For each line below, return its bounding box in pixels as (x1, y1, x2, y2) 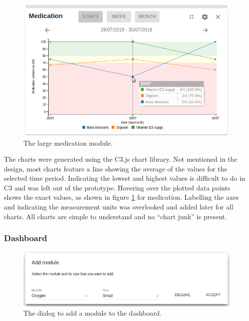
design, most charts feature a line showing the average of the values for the (4, 163, 228, 173)
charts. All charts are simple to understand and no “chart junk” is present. (4, 211, 227, 221)
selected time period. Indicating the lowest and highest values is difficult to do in (4, 173, 246, 183)
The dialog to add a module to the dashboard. (23, 308, 162, 318)
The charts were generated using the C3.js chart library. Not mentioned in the (4, 154, 237, 164)
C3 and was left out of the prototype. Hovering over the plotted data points (4, 182, 230, 192)
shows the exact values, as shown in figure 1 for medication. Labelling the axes (4, 192, 239, 202)
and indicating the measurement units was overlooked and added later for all (4, 202, 233, 212)
